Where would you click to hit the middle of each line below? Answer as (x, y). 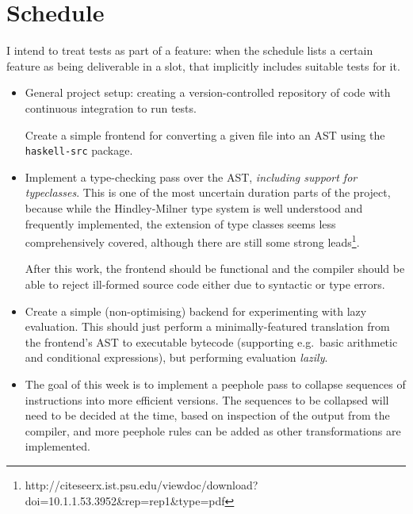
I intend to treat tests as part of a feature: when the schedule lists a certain (190, 50)
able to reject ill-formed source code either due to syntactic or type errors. (205, 284)
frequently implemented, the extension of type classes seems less (180, 223)
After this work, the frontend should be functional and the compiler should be (215, 269)
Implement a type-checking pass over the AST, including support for (191, 176)
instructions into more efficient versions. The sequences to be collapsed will (207, 399)
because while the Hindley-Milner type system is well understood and (194, 207)
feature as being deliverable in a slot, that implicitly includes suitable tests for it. (203, 65)
